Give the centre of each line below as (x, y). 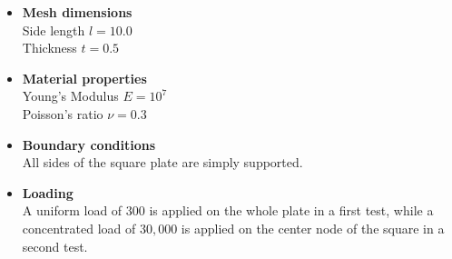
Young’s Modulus (70, 96)
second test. (55, 246)
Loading (48, 192)
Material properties (84, 78)
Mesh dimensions (77, 12)
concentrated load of (79, 228)
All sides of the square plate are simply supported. (162, 162)
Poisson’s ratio (63, 113)
